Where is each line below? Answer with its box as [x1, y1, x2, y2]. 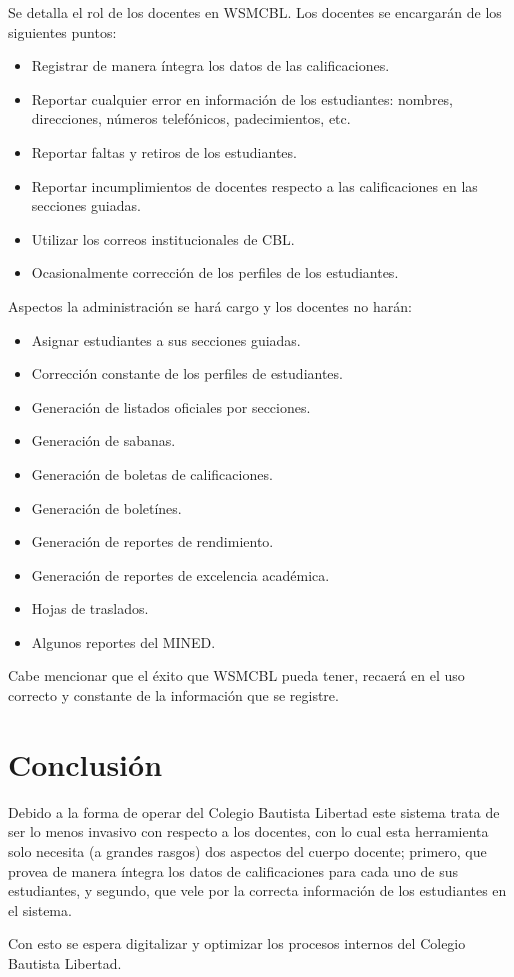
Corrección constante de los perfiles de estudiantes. [31, 363, 343, 384]
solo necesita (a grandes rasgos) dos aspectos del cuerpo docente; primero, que [8, 840, 487, 861]
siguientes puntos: [8, 21, 117, 42]
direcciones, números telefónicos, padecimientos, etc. [31, 108, 351, 129]
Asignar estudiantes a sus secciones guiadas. [31, 329, 301, 350]
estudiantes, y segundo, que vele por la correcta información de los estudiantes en [8, 880, 507, 901]
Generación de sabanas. [31, 430, 176, 451]
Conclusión [8, 743, 163, 784]
